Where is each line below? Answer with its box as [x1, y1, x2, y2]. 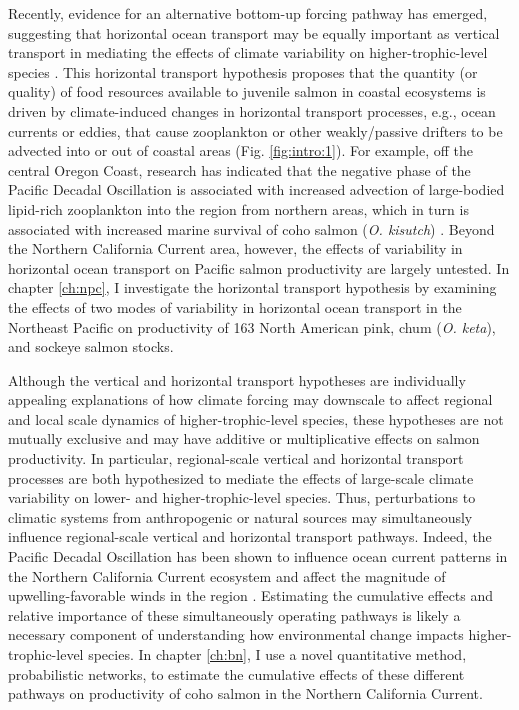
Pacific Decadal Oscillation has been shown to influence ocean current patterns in [8, 546, 508, 567]
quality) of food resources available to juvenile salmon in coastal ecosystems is [8, 81, 486, 102]
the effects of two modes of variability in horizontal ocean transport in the [8, 296, 462, 317]
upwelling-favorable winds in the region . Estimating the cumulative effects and [8, 585, 494, 606]
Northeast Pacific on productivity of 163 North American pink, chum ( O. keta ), [8, 316, 496, 337]
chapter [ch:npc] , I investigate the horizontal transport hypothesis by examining [8, 277, 497, 298]
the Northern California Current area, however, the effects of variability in [8, 238, 463, 259]
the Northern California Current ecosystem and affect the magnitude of [8, 565, 446, 586]
